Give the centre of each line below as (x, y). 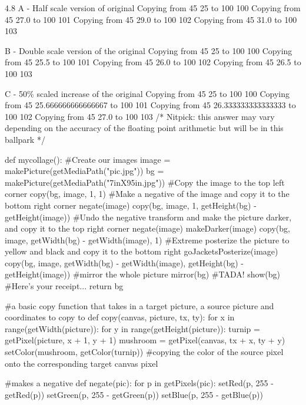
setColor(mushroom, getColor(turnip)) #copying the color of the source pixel (144, 352)
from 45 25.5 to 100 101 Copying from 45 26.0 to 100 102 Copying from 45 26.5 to (153, 62)
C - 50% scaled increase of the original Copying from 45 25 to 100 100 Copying (147, 93)
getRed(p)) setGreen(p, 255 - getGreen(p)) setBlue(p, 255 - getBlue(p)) (134, 394)
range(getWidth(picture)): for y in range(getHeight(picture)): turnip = (132, 328)
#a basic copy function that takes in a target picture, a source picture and (139, 305)
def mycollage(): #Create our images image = (88, 159)
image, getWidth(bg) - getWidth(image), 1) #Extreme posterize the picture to (147, 240)
